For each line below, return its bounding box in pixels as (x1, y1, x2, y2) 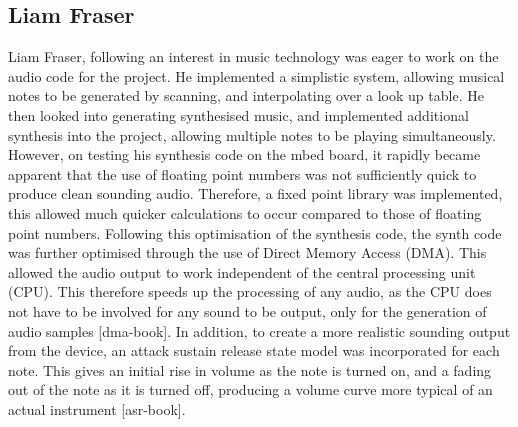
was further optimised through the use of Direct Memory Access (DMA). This (8, 242, 487, 263)
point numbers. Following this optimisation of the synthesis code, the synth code (8, 222, 502, 243)
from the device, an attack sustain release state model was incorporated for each (8, 340, 500, 361)
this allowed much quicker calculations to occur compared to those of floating (8, 202, 482, 223)
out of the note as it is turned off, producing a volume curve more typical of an (8, 379, 493, 400)
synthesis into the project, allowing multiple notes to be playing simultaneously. (8, 124, 496, 145)
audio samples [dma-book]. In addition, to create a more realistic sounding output (8, 320, 511, 341)
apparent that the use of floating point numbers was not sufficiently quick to (8, 163, 477, 184)
